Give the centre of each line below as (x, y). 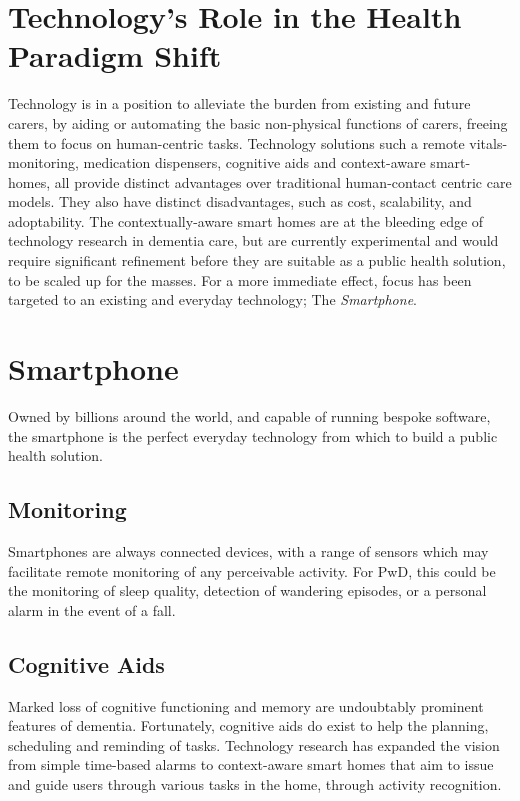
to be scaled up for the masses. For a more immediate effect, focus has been (240, 279)
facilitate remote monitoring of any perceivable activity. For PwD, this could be (252, 570)
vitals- (488, 142)
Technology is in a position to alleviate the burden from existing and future (239, 103)
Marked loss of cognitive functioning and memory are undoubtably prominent (246, 705)
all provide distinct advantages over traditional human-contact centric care (283, 181)
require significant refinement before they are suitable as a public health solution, (257, 260)
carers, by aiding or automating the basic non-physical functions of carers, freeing (258, 122)
